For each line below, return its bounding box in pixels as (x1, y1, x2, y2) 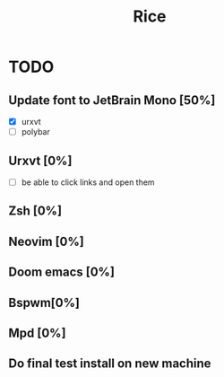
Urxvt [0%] (8, 153, 73, 168)
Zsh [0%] (8, 204, 63, 219)
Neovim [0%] (8, 233, 84, 249)
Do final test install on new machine (8, 356, 211, 372)
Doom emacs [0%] (8, 265, 116, 280)
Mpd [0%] (8, 325, 66, 340)
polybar (21, 127, 50, 137)
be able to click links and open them (21, 177, 155, 188)
